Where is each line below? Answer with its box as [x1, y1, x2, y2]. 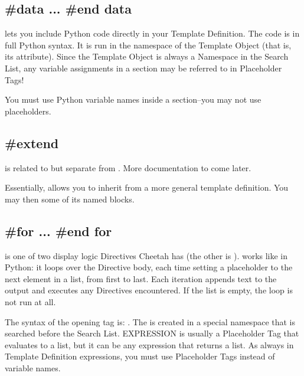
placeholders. [5, 104, 51, 117]
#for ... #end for [5, 221, 112, 240]
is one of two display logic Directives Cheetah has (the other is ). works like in [5, 249, 288, 261]
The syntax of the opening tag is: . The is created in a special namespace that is [5, 315, 296, 328]
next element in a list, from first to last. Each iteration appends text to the [5, 272, 277, 285]
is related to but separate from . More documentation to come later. [5, 161, 251, 174]
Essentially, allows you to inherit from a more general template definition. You [5, 181, 289, 194]
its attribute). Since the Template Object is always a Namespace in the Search [5, 50, 289, 63]
